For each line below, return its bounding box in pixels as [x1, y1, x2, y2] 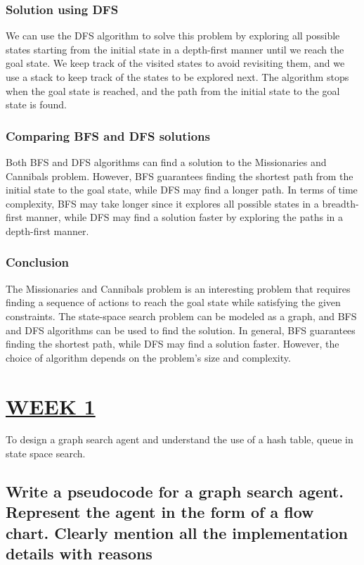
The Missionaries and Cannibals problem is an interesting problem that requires [6, 281, 351, 296]
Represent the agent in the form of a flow [6, 501, 314, 523]
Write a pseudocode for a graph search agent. [6, 481, 344, 502]
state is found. [6, 97, 67, 112]
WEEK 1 [6, 391, 96, 420]
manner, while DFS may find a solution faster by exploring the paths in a [25, 210, 344, 224]
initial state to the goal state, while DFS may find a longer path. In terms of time [6, 182, 358, 197]
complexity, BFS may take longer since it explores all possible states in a [6, 196, 319, 210]
